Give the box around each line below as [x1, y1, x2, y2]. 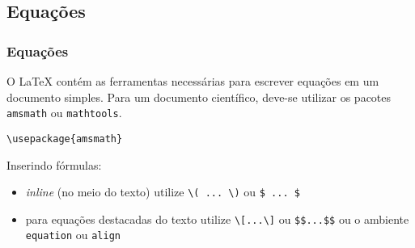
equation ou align [25, 226, 121, 243]
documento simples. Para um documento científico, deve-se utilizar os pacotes [6, 88, 392, 105]
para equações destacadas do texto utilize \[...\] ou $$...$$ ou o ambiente [25, 210, 409, 227]
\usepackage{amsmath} [6, 132, 123, 145]
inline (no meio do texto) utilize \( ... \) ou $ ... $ [25, 183, 300, 200]
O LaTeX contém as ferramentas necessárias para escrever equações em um [6, 73, 379, 89]
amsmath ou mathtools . [6, 104, 122, 121]
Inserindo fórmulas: [6, 156, 102, 173]
